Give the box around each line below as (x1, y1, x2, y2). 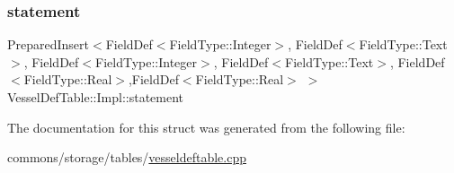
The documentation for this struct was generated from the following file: (7, 117, 405, 136)
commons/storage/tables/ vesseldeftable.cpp (7, 148, 247, 167)
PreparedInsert (7, 35, 90, 54)
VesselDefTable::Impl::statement (7, 88, 184, 106)
